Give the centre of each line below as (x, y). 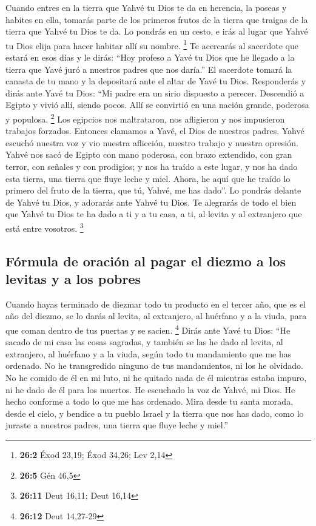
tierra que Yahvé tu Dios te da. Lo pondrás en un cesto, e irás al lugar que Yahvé (157, 31)
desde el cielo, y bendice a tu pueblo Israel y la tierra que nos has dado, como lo (155, 413)
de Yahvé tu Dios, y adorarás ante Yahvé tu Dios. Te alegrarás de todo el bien (151, 202)
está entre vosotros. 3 (45, 227)
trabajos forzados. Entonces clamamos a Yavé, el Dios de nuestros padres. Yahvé (155, 131)
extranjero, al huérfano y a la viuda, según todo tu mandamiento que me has (149, 353)
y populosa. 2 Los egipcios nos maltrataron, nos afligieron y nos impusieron (145, 118)
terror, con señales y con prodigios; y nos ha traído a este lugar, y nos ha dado (152, 167)
